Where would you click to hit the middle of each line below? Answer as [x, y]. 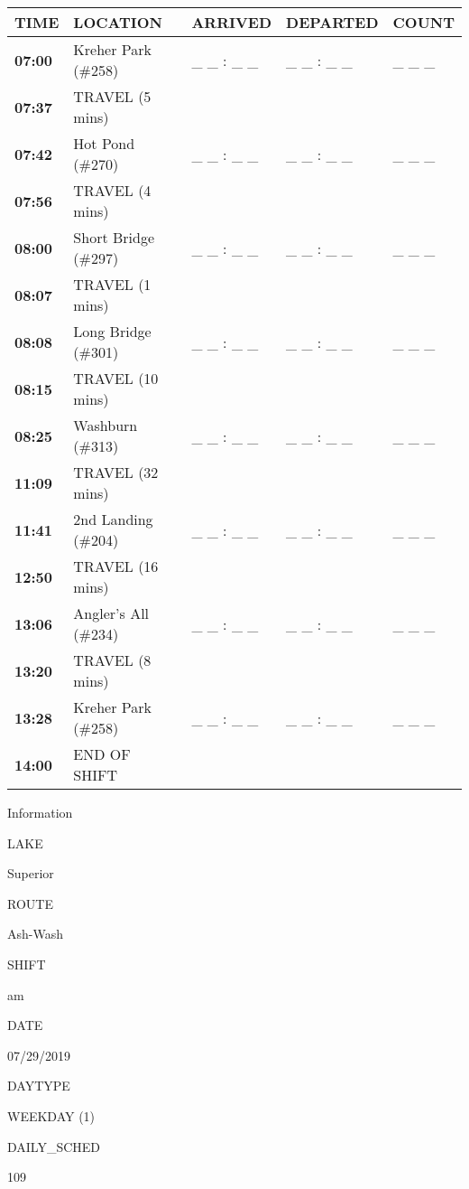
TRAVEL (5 [112, 96]
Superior [31, 873]
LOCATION [118, 22]
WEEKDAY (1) [51, 1115]
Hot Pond [104, 143]
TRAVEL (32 [116, 472]
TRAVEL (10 [116, 378]
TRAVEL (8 [112, 660]
